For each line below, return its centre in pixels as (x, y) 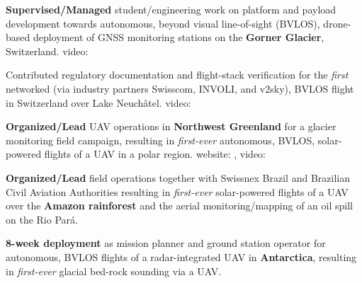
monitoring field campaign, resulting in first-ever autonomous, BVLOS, (160, 140)
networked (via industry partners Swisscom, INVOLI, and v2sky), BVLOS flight (180, 88)
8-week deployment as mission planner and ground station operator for (166, 243)
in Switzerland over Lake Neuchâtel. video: (98, 102)
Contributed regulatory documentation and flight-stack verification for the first (177, 75)
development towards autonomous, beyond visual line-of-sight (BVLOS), (163, 23)
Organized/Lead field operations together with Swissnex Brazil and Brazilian (178, 177)
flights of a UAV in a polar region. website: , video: (155, 154)
